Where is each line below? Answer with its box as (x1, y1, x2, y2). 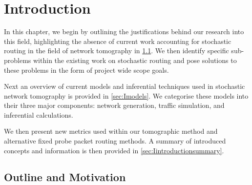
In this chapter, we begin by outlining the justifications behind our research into (4, 26, 244, 37)
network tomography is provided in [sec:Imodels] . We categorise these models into (4, 90, 249, 101)
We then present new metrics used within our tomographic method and (4, 126, 218, 136)
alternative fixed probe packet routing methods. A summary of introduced (4, 136, 226, 146)
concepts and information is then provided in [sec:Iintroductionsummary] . (4, 145, 224, 155)
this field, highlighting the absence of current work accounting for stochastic (4, 36, 231, 46)
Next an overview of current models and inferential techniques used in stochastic (4, 81, 245, 91)
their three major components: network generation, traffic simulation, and (4, 100, 225, 110)
